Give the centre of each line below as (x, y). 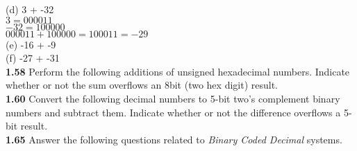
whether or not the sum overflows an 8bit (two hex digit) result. (142, 85)
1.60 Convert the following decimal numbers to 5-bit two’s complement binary (173, 98)
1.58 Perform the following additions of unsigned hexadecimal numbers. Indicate (178, 71)
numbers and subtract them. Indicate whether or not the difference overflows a (173, 112)
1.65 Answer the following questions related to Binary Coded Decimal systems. (174, 139)
